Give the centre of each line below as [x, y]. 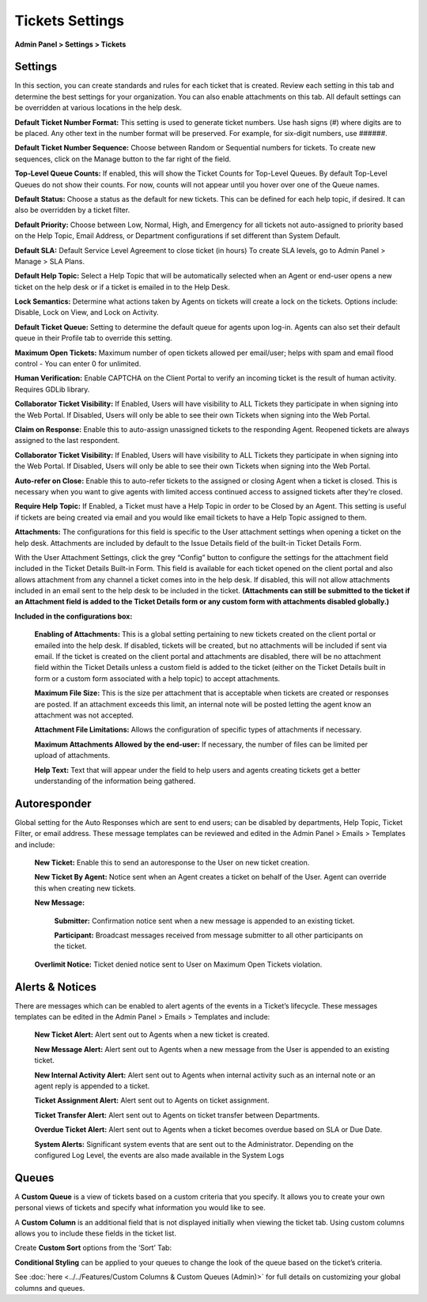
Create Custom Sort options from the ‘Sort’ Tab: [93, 1248]
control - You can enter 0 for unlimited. [78, 364]
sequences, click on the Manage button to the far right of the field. [123, 159]
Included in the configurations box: [74, 616]
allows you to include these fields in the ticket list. [96, 1233]
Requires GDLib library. [52, 389]
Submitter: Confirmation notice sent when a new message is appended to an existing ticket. [204, 921]
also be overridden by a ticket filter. [72, 210]
